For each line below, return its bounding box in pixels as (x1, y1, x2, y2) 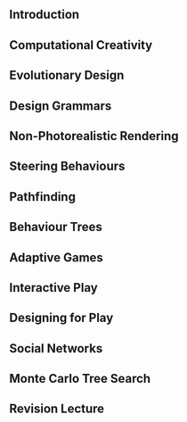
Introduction (9, 7, 80, 22)
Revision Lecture (9, 401, 105, 417)
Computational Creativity (9, 37, 153, 53)
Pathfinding (9, 189, 76, 204)
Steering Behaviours (9, 159, 126, 174)
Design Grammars (9, 98, 112, 113)
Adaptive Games (9, 250, 104, 265)
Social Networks (9, 341, 103, 356)
